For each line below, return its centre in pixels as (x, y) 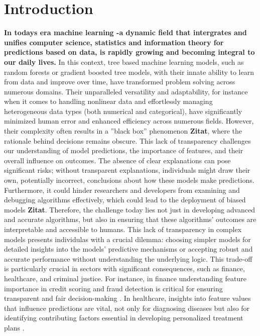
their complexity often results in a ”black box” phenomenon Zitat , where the (123, 131)
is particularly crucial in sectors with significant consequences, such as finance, (124, 268)
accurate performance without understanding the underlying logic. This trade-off (128, 258)
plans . (14, 327)
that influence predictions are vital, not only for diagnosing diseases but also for (127, 308)
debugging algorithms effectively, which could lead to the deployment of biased (125, 200)
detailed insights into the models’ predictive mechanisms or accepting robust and (128, 249)
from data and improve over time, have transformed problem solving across (120, 82)
